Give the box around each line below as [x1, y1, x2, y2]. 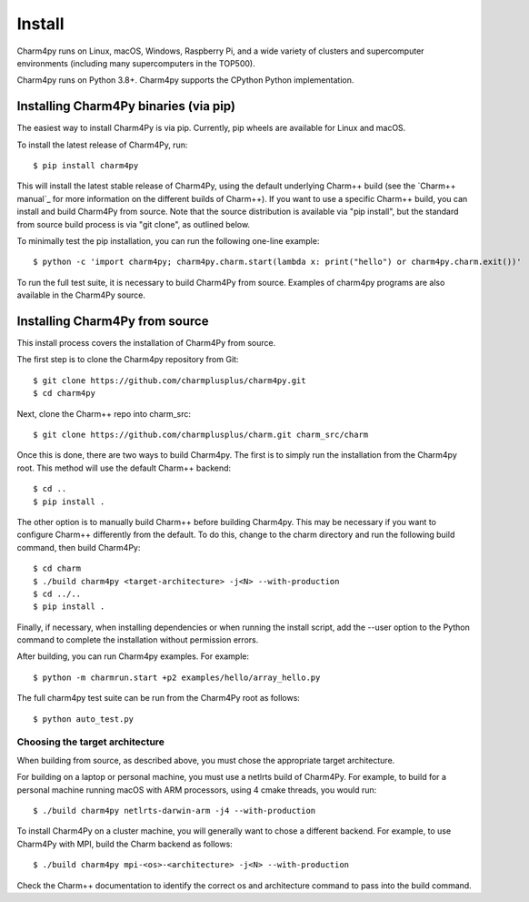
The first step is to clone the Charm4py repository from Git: [16, 354, 239, 365]
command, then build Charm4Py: [16, 542, 141, 552]
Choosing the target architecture [16, 735, 165, 748]
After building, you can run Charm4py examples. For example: [16, 651, 250, 662]
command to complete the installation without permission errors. [16, 634, 259, 645]
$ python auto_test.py [33, 714, 135, 724]
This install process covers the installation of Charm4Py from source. [16, 338, 276, 349]
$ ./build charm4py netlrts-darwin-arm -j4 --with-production [33, 806, 316, 816]
